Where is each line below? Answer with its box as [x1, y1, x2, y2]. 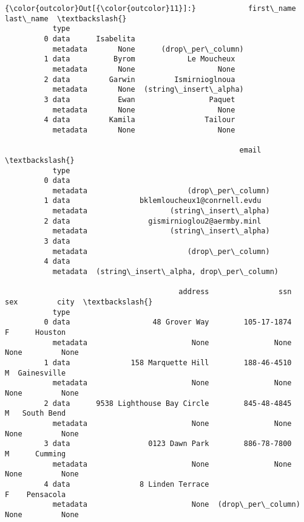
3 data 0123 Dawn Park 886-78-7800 [44, 439, 292, 448]
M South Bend [5, 409, 66, 418]
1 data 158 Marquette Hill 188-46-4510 [44, 358, 292, 367]
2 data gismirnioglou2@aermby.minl [44, 216, 262, 225]
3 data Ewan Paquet [44, 95, 235, 104]
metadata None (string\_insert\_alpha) [52, 85, 244, 94]
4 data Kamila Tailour [44, 115, 235, 125]
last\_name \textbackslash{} [5, 14, 127, 23]
